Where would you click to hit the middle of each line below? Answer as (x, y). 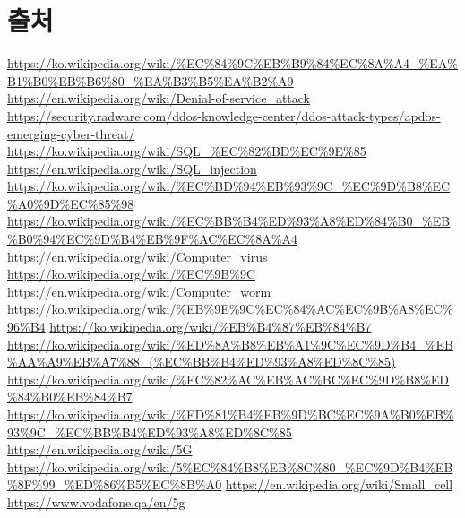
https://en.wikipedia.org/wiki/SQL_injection (132, 168)
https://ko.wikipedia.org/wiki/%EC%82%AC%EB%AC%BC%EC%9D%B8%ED (228, 379)
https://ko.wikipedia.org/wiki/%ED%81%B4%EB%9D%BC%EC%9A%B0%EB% (231, 414)
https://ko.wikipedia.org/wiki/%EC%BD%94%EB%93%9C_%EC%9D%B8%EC (229, 186)
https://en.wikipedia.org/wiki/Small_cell (339, 484)
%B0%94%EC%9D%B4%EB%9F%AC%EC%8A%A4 (152, 239)
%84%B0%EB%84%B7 (70, 397)
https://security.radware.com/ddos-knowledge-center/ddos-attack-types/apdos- (224, 115)
